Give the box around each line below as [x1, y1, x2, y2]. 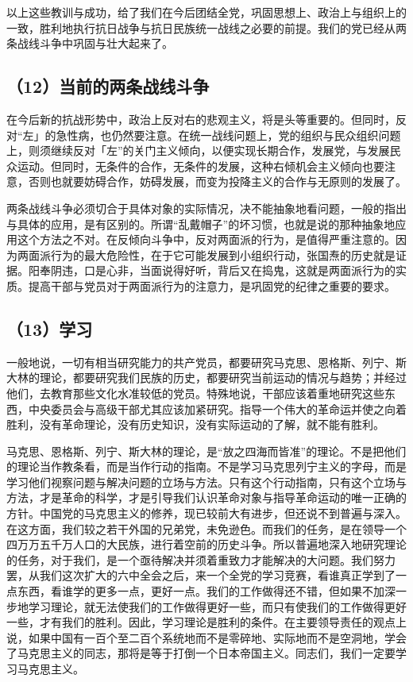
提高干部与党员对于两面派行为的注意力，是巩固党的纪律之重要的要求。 [28, 277, 396, 294]
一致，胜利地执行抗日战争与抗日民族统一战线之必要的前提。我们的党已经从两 [6, 19, 407, 36]
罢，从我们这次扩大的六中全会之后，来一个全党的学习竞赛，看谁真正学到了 [6, 567, 396, 584]
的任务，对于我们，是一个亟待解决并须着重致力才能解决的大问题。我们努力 [6, 551, 396, 568]
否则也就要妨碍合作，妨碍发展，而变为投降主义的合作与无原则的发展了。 [28, 173, 407, 190]
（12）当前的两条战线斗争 [6, 74, 210, 98]
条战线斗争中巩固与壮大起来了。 [6, 35, 173, 52]
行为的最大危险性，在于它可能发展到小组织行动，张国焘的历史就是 [50, 246, 396, 263]
